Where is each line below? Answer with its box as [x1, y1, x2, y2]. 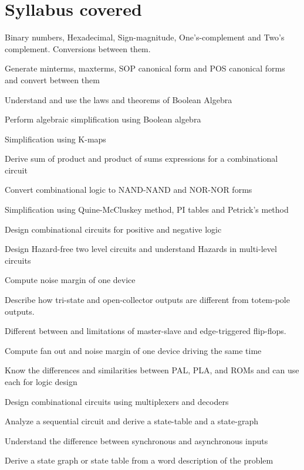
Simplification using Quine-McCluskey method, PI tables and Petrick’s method [5, 203, 289, 216]
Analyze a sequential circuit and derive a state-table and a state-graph [5, 415, 258, 427]
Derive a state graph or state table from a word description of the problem [5, 454, 273, 466]
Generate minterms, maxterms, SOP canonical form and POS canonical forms [5, 62, 285, 74]
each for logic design [5, 376, 77, 387]
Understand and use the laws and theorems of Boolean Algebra [5, 93, 232, 105]
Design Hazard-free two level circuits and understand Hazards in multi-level [5, 243, 277, 255]
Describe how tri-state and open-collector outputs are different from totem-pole [5, 294, 290, 306]
